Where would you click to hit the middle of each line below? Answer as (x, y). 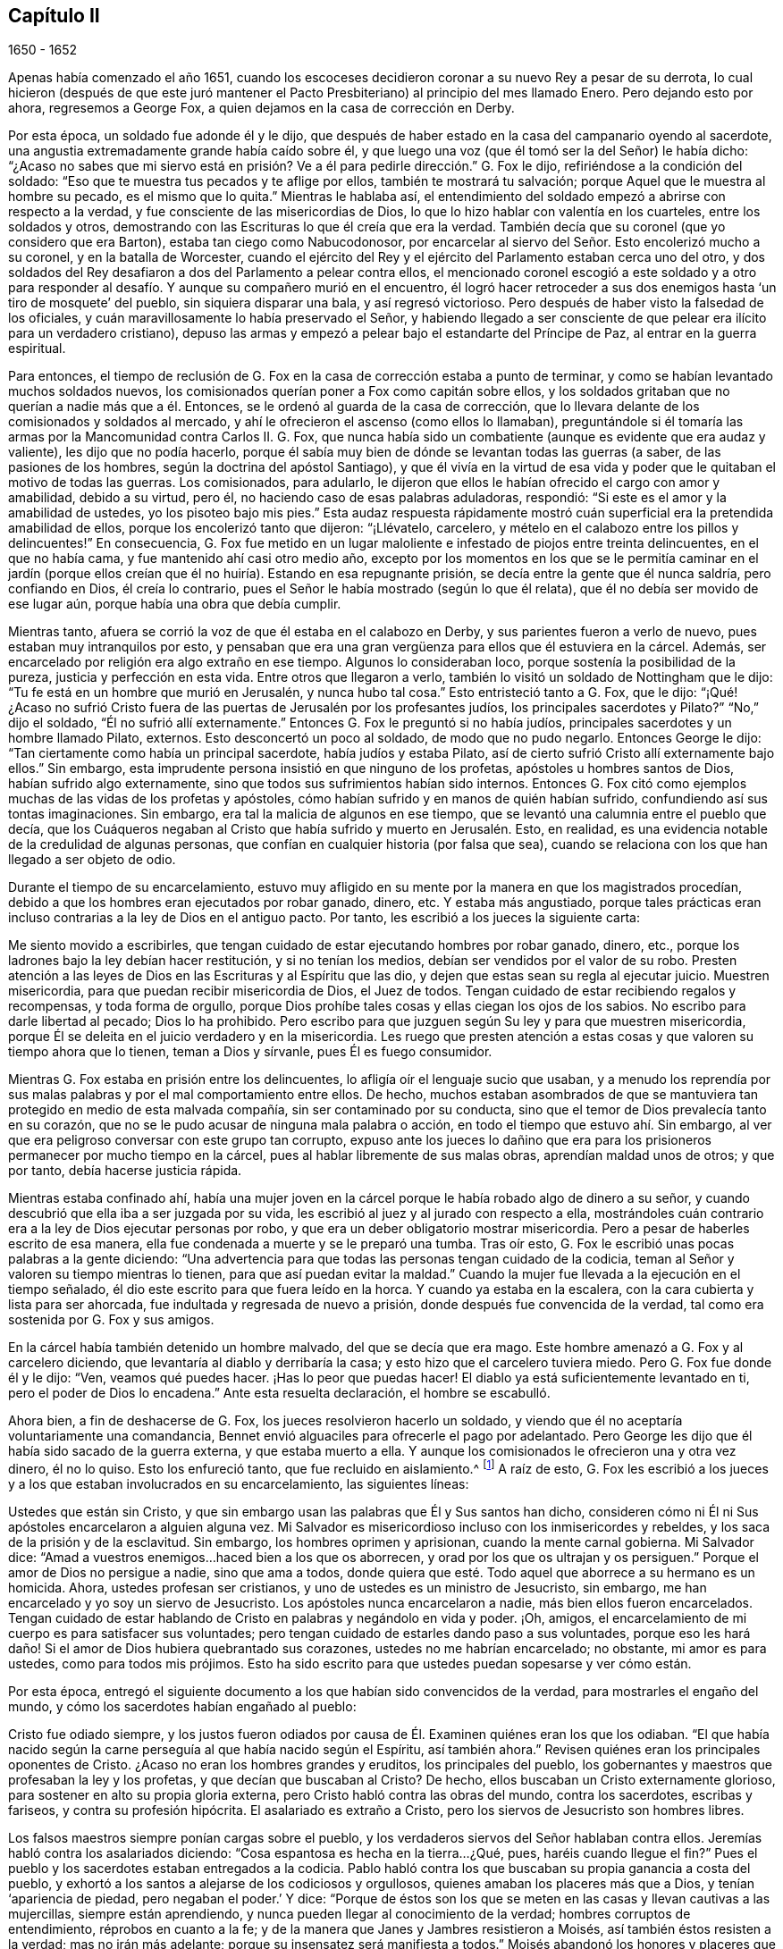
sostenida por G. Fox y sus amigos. (111, 1320)
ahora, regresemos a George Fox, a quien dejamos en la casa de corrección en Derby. (261, 108)
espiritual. (37, 349)
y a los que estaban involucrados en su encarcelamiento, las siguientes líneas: (239, 1484)
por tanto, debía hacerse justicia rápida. (125, 1171)
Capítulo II (54, 16)
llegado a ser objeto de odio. (92, 860)
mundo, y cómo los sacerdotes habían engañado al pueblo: (182, 1707)
